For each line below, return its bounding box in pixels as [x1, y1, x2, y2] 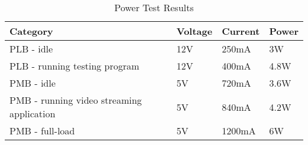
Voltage [177, 24, 213, 38]
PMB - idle [9, 76, 56, 90]
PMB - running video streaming [9, 93, 142, 107]
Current [222, 24, 260, 38]
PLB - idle [9, 42, 53, 55]
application [9, 107, 56, 120]
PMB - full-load [9, 124, 75, 137]
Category [9, 24, 53, 38]
